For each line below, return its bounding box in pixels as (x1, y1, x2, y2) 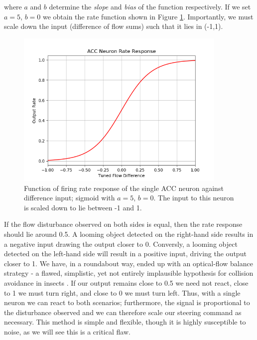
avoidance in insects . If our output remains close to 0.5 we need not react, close (4, 277, 249, 288)
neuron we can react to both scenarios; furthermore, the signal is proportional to (4, 297, 250, 308)
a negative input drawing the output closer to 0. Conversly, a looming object (4, 238, 238, 249)
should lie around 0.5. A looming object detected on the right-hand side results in (4, 228, 254, 239)
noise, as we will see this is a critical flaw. (4, 326, 130, 337)
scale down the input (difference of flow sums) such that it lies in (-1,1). (4, 21, 223, 31)
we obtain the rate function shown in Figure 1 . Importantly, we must (42, 11, 254, 21)
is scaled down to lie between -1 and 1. (24, 202, 142, 212)
